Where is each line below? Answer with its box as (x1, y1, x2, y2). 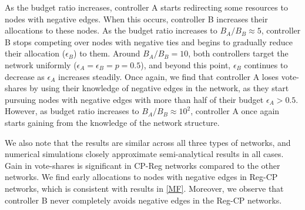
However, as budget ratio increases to (5, 105, 139, 117)
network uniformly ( (5, 58, 77, 71)
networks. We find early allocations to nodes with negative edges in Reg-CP (5, 171, 278, 183)
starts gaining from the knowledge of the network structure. (5, 116, 220, 128)
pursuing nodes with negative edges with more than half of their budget (5, 93, 264, 105)
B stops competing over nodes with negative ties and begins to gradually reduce (5, 35, 293, 48)
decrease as (5, 70, 45, 82)
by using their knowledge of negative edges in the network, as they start (29, 82, 289, 94)
